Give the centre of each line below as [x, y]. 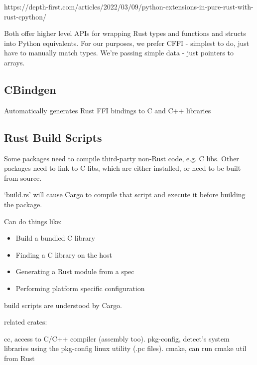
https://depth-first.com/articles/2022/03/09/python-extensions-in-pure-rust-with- [129, 6]
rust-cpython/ [25, 16]
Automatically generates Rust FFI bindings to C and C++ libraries [108, 110]
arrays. [14, 62]
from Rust [19, 358]
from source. [23, 178]
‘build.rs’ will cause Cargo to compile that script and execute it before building [125, 194]
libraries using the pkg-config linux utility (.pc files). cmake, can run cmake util [125, 348]
